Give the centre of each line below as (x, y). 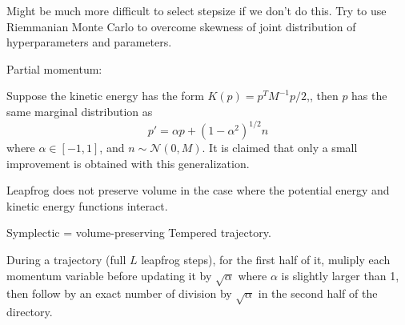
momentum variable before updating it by (109, 275)
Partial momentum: (54, 68)
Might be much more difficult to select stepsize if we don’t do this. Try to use (196, 10)
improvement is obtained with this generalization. (128, 163)
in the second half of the (318, 293)
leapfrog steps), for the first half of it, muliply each (266, 260)
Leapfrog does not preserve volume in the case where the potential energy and (198, 190)
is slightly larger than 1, (340, 275)
